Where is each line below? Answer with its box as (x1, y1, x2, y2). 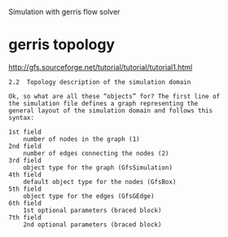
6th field (8, 199, 42, 207)
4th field (8, 170, 42, 178)
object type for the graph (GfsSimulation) (23, 163, 173, 172)
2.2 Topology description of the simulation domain (8, 77, 191, 86)
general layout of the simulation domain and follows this (8, 106, 213, 115)
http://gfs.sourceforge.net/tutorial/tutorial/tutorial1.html (8, 62, 193, 72)
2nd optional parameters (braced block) (23, 220, 162, 229)
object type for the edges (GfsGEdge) (23, 191, 155, 200)
